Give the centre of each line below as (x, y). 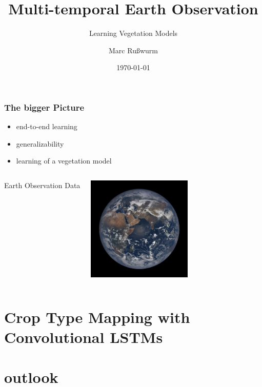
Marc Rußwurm (133, 50)
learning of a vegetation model (64, 161)
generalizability (40, 143)
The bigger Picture (44, 107)
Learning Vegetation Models (133, 33)
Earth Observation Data (42, 185)
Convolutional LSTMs (84, 337)
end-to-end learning (47, 126)
